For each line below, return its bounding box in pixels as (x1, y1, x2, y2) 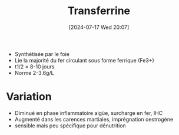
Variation (6, 90, 52, 104)
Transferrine (67, 4, 131, 18)
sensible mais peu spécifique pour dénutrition (14, 122, 127, 129)
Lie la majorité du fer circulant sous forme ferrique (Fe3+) (14, 57, 154, 64)
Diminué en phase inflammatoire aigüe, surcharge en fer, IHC (14, 109, 163, 116)
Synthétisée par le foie (14, 50, 69, 57)
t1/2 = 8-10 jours (14, 63, 55, 70)
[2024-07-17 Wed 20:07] (68, 24, 130, 31)
